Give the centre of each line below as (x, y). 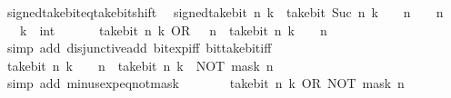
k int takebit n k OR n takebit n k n (173, 29)
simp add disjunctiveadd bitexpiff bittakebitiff (139, 48)
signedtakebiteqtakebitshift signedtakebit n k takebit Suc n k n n (225, 12)
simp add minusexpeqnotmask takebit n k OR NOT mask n (205, 83)
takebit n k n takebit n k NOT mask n (140, 65)
